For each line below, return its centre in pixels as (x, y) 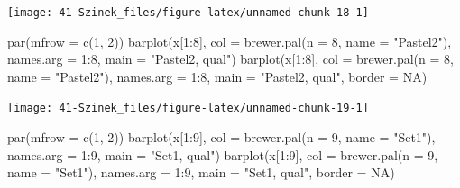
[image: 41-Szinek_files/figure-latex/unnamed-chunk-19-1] (188, 108)
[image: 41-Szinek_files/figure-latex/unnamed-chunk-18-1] (188, 13)
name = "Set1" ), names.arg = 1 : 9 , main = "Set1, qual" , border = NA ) (201, 172)
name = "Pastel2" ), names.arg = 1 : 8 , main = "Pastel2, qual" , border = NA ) (217, 76)
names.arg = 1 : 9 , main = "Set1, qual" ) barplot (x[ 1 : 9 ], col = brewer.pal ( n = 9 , (223, 154)
